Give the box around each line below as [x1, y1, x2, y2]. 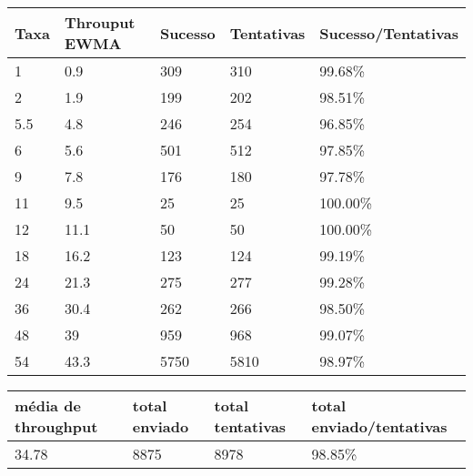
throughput [15, 416, 98, 437]
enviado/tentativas [311, 416, 448, 437]
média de [15, 395, 81, 416]
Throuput [64, 12, 136, 33]
